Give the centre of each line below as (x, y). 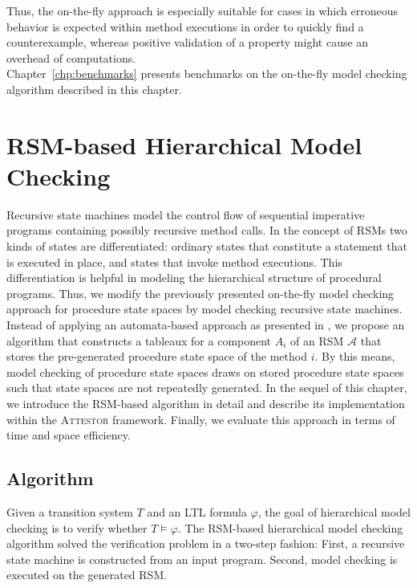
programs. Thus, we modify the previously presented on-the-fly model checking (200, 293)
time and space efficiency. (69, 435)
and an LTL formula (197, 511)
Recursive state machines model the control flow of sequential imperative (186, 214)
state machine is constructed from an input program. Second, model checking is (202, 559)
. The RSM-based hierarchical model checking (290, 527)
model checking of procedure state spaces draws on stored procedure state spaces (205, 372)
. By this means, (355, 356)
